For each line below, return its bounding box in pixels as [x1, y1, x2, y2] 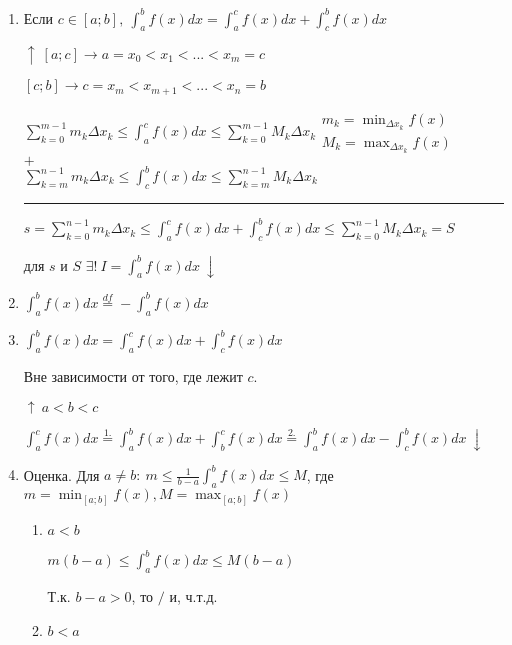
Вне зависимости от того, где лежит [23, 366, 243, 387]
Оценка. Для [23, 464, 100, 485]
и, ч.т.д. [169, 586, 218, 607]
